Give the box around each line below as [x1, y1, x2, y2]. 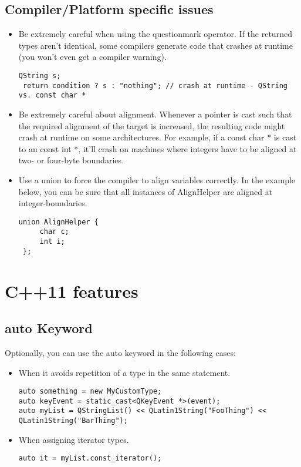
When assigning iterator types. [18, 433, 129, 445]
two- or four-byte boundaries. [18, 154, 124, 166]
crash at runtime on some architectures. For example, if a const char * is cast [18, 131, 297, 143]
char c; [39, 227, 69, 236]
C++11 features [5, 278, 138, 303]
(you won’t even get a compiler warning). [18, 51, 167, 63]
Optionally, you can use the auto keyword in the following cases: [5, 346, 236, 358]
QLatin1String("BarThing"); [18, 416, 128, 425]
